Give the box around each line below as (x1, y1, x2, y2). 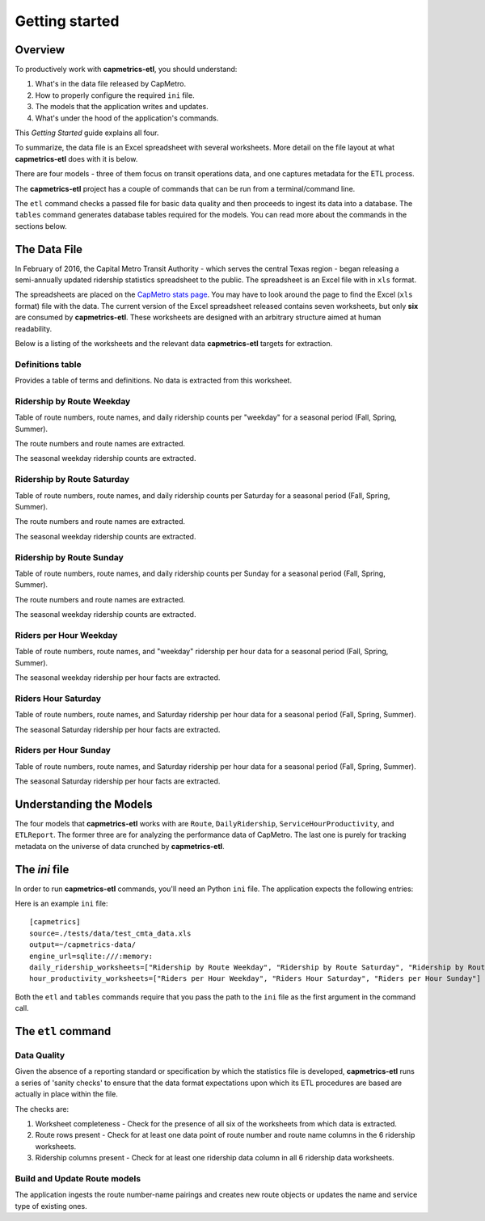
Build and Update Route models (15, 1172, 141, 1184)
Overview (15, 43, 65, 57)
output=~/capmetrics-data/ (29, 940, 137, 949)
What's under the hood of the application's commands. (35, 113, 219, 123)
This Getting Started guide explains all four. (15, 128, 159, 137)
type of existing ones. (15, 1201, 88, 1210)
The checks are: (15, 1104, 69, 1113)
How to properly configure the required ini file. (35, 90, 195, 100)
